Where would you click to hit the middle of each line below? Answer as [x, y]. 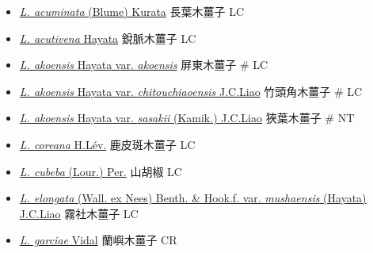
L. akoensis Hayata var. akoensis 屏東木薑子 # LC [144, 65]
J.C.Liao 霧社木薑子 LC [79, 213]
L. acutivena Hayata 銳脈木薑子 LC [108, 38]
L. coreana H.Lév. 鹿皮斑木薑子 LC [107, 144]
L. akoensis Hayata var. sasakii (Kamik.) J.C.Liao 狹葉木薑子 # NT [187, 118]
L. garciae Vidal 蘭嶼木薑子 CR [98, 240]
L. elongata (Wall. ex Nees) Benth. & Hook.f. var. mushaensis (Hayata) [193, 198]
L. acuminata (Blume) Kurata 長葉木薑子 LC [132, 11]
